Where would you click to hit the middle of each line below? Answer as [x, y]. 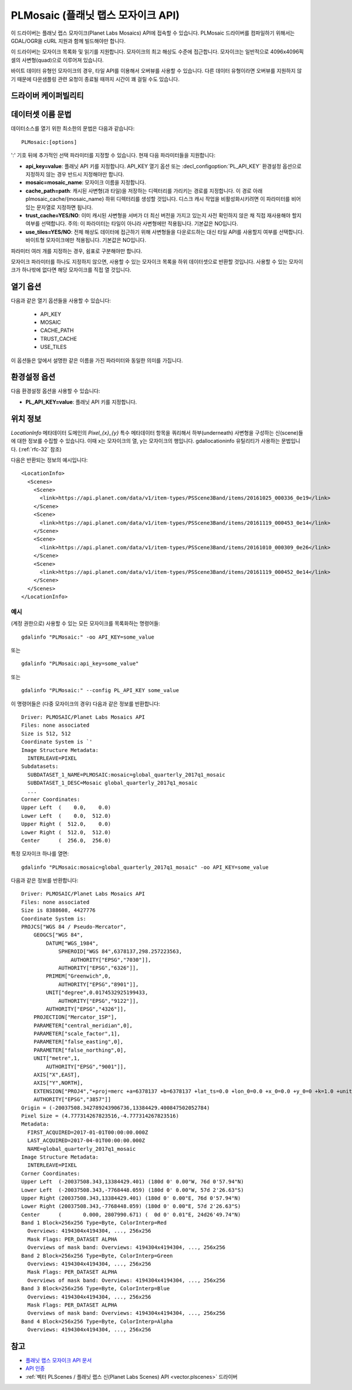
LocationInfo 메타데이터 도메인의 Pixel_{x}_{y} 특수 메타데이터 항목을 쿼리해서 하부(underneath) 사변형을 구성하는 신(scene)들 [157, 432]
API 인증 [35, 1368]
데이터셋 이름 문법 [41, 115]
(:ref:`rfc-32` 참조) [40, 449]
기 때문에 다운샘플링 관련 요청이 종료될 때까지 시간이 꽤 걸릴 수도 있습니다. [95, 79]
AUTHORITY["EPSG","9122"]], [99, 1001]
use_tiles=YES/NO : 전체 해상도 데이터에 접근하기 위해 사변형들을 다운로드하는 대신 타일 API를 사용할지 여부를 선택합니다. [165, 231]
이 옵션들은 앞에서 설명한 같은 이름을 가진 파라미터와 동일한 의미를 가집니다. [97, 360]
